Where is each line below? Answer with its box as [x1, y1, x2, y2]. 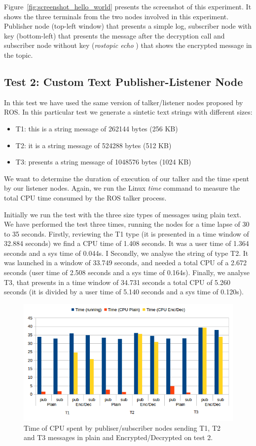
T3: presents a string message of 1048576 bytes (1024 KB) [15, 157, 191, 167]
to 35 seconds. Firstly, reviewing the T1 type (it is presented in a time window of [4, 228, 249, 239]
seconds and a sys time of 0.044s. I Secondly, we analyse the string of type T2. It [4, 247, 249, 258]
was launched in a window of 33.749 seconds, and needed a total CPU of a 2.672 [4, 257, 247, 268]
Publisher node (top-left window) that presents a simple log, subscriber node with [4, 21, 252, 31]
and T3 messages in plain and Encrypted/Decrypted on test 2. [24, 432, 213, 443]
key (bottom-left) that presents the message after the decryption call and [4, 30, 225, 41]
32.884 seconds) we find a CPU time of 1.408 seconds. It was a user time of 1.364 [4, 238, 249, 248]
